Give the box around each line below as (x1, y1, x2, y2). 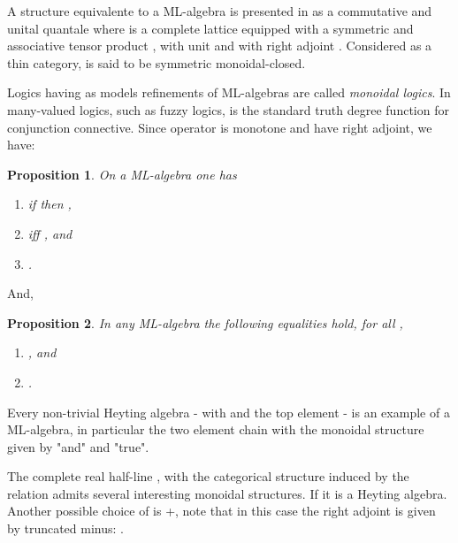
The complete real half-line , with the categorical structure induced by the (7, 467, 409, 486)
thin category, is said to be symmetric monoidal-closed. (7, 53, 306, 72)
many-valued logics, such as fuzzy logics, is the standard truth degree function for (7, 100, 449, 119)
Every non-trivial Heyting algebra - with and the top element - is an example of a (7, 402, 450, 421)
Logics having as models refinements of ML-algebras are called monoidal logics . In (7, 83, 451, 102)
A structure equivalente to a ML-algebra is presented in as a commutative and (7, 2, 432, 19)
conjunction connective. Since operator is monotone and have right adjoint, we (7, 118, 432, 136)
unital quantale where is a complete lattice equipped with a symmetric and (7, 19, 414, 37)
